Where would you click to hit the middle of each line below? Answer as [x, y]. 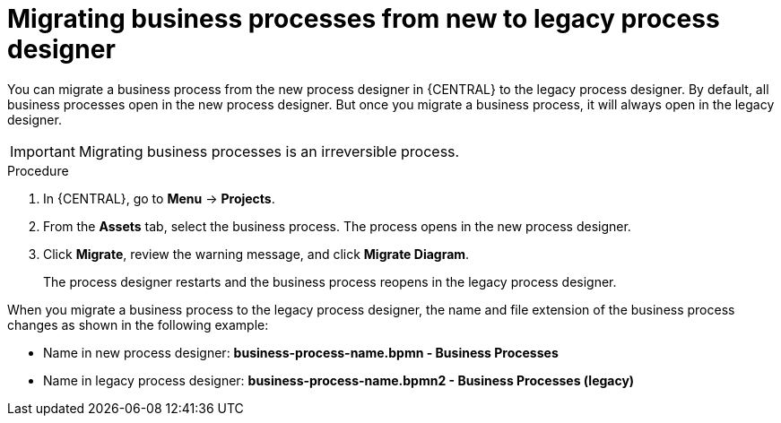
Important [43, 151]
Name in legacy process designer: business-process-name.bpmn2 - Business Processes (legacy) [339, 380]
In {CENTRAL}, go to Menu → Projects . [159, 198]
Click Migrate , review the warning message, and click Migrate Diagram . [256, 254]
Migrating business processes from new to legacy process [364, 19]
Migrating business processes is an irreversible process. [269, 151]
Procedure [38, 170]
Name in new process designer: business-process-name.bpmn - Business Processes [301, 352]
